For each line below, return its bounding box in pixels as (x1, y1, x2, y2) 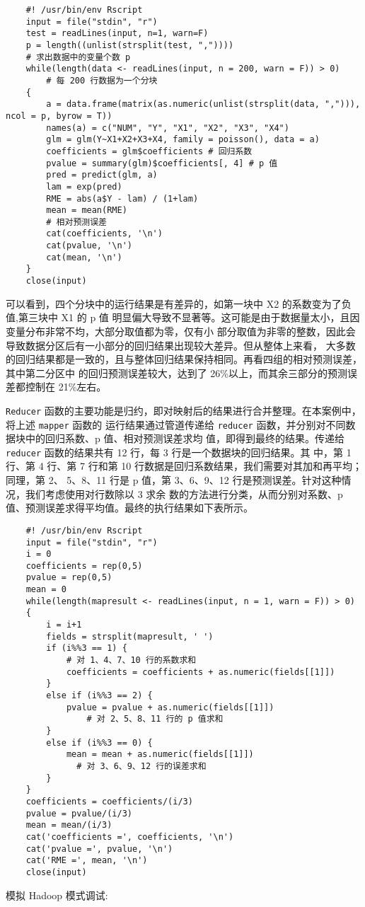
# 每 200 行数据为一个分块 (46, 75, 158, 86)
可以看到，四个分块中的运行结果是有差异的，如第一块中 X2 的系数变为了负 (6, 296, 352, 311)
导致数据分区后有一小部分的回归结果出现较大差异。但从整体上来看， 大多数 (6, 337, 356, 352)
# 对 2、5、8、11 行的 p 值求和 (86, 714, 224, 724)
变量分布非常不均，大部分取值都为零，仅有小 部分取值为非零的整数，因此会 (6, 323, 356, 338)
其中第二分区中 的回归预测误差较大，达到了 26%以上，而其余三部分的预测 (6, 365, 347, 380)
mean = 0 (25, 584, 66, 595)
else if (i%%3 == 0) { (46, 737, 153, 748)
